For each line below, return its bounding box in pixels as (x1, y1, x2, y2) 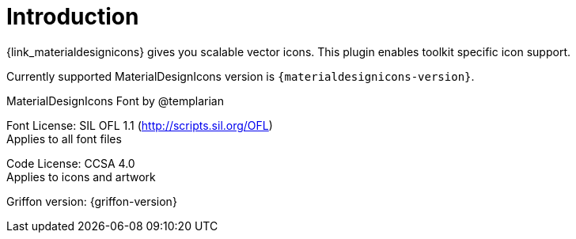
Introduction (6, 3, 139, 30)
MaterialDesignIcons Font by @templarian (6, 93, 224, 108)
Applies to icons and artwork (6, 169, 156, 184)
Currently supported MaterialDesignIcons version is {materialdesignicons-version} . (6, 69, 475, 83)
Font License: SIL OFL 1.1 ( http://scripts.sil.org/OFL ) (6, 118, 273, 132)
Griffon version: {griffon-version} (6, 194, 177, 208)
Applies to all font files (6, 131, 122, 146)
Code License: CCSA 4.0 (6, 156, 135, 170)
